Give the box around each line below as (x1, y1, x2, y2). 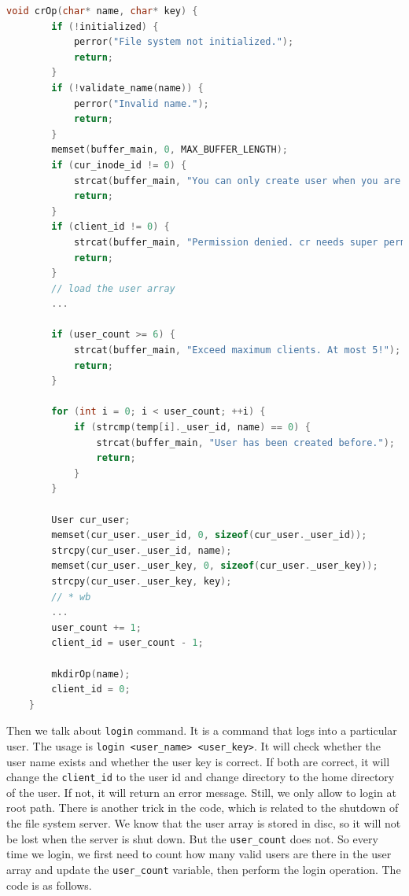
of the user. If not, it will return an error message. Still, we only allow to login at (6, 784, 396, 800)
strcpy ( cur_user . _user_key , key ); (51, 575, 232, 587)
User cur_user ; (51, 514, 131, 525)
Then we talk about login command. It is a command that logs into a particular (6, 722, 397, 739)
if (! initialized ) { (51, 20, 159, 32)
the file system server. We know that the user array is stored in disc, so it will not (6, 815, 401, 831)
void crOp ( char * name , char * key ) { (6, 6, 198, 17)
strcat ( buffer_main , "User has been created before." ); (96, 437, 396, 448)
